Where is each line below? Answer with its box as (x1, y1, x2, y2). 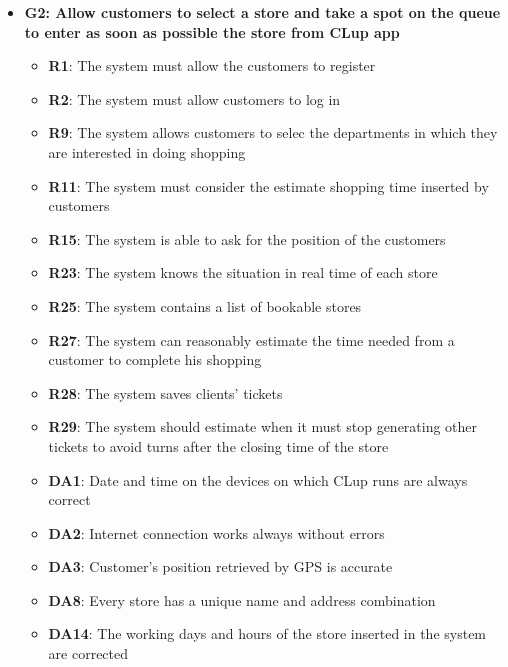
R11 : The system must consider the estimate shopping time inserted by (48, 175, 489, 196)
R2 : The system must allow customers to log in (48, 88, 341, 109)
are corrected (48, 643, 129, 664)
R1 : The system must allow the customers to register (48, 55, 376, 76)
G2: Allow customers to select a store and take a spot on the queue (24, 2, 501, 22)
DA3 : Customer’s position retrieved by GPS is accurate (48, 556, 393, 577)
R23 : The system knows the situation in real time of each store (48, 262, 438, 283)
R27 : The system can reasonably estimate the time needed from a (48, 329, 455, 350)
